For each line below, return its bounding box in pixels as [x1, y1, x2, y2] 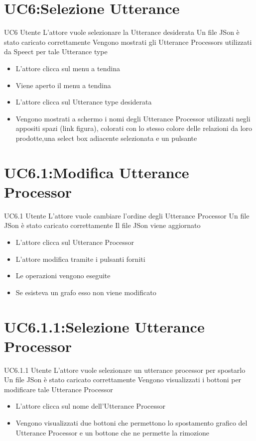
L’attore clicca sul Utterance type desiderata [15, 97, 152, 107]
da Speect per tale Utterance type [4, 46, 108, 57]
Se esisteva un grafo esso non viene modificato [15, 287, 156, 297]
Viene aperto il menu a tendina [15, 80, 111, 90]
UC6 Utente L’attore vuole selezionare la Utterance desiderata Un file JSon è [4, 27, 240, 37]
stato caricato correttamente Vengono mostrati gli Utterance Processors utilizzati [4, 36, 252, 47]
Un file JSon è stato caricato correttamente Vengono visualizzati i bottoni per [4, 374, 242, 385]
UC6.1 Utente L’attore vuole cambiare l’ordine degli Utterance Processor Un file [4, 210, 250, 220]
